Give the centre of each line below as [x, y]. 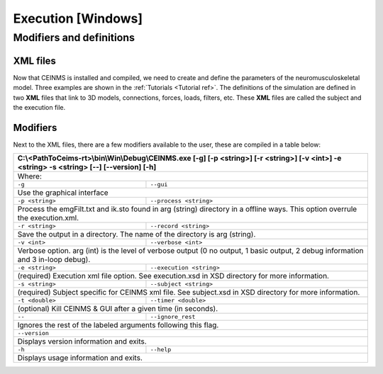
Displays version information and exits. [82, 341]
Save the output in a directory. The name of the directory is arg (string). [137, 234]
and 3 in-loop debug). [54, 260]
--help [161, 350]
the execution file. [39, 107]
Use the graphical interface [63, 193]
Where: [29, 176]
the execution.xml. [48, 218]
